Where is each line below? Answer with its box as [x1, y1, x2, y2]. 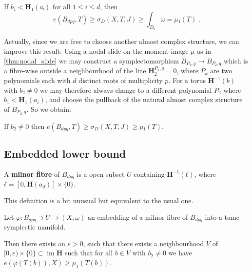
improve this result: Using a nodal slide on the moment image [4, 45, 189, 56]
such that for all [64, 248, 113, 258]
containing [134, 168, 165, 179]
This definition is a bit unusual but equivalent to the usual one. [4, 195, 194, 205]
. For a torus [168, 75, 206, 85]
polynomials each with [4, 75, 71, 85]
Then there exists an [4, 238, 65, 248]
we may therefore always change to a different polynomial [39, 84, 212, 95]
